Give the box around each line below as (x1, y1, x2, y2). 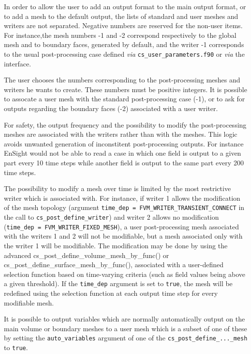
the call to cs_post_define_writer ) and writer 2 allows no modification (4, 212, 219, 222)
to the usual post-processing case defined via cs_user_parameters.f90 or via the (4, 48, 245, 59)
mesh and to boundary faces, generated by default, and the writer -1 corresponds (4, 39, 244, 49)
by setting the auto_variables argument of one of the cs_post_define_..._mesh (4, 333, 248, 343)
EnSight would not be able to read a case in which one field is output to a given (4, 148, 241, 158)
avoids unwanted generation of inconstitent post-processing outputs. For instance (4, 138, 244, 148)
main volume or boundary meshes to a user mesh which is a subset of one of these (4, 323, 247, 333)
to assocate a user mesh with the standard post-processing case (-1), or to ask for (4, 94, 245, 104)
